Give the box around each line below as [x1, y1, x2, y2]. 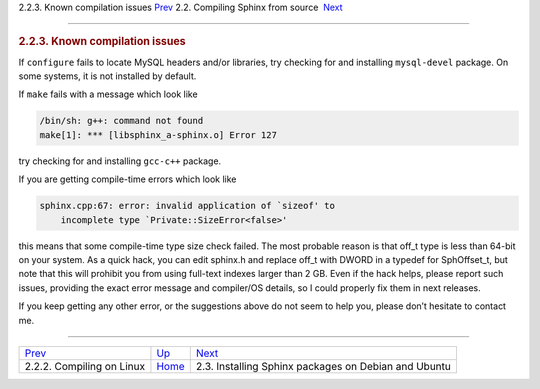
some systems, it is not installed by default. [18, 70, 197, 82]
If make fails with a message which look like [18, 88, 199, 100]
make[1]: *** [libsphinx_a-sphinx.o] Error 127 [39, 129, 277, 140]
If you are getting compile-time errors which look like [18, 173, 237, 185]
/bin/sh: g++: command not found [39, 115, 204, 127]
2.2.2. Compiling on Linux [24, 359, 145, 373]
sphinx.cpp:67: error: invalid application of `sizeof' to [39, 200, 335, 212]
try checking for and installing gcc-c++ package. [18, 155, 222, 167]
